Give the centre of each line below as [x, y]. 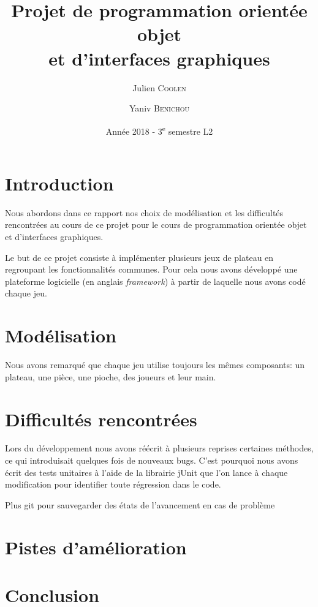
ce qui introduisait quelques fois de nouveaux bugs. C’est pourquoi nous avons [152, 460]
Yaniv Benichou [159, 108]
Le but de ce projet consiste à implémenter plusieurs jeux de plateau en [139, 257]
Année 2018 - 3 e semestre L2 [159, 130]
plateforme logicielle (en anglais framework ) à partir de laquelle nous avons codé [155, 281]
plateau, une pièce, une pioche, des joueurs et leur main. [111, 376]
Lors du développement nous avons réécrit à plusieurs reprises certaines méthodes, [159, 448]
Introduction [59, 183]
